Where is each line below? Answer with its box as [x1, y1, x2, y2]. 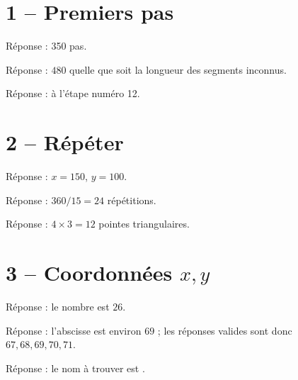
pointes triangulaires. [98, 216, 190, 231]
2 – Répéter [6, 128, 124, 157]
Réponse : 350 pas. [6, 38, 87, 53]
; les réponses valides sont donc [157, 323, 292, 337]
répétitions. [107, 192, 156, 207]
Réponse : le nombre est [6, 298, 110, 313]
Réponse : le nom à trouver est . [6, 360, 145, 375]
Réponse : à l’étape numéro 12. [6, 86, 140, 101]
